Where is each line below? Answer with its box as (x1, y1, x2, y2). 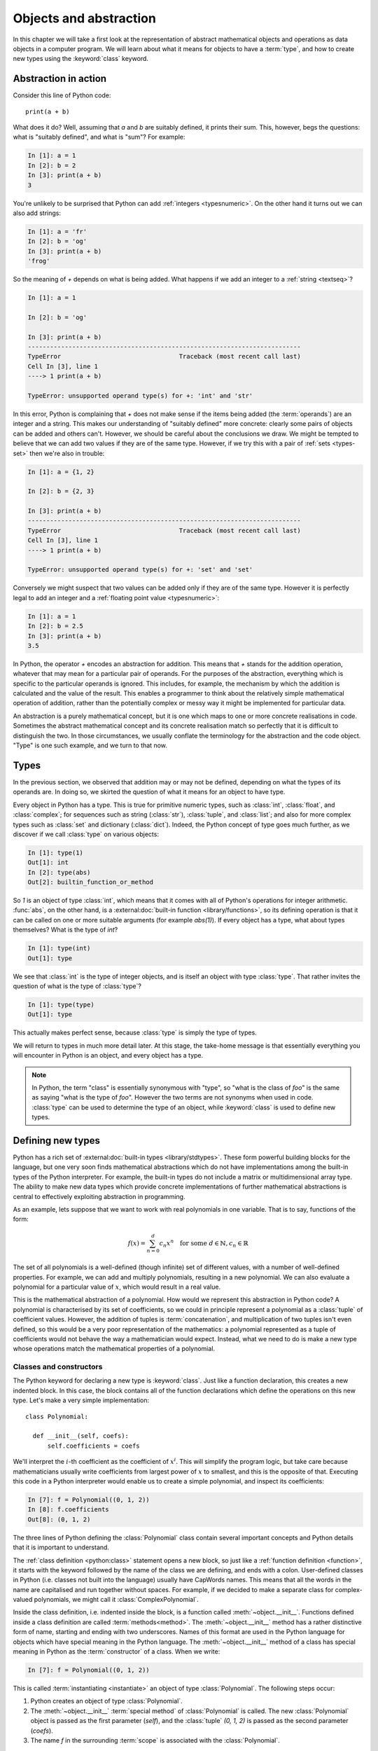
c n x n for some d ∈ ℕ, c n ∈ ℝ (159, 1238, 248, 1249)
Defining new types (13, 1135, 101, 1147)
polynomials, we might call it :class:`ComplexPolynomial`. (34, 1596, 199, 1604)
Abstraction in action (13, 73, 107, 85)
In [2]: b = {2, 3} (27, 487, 94, 495)
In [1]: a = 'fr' (27, 228, 87, 235)
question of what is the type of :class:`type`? (13, 981, 141, 990)
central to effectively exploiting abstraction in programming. (13, 1192, 185, 1200)
